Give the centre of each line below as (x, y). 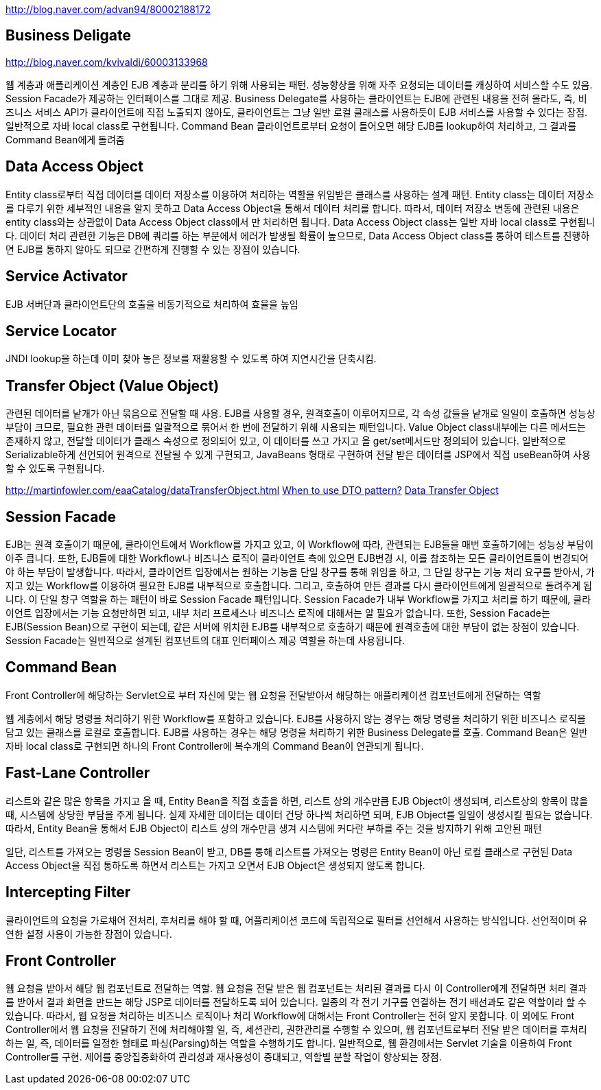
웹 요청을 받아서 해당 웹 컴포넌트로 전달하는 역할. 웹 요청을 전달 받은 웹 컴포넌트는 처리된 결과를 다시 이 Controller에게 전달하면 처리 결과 (296, 988)
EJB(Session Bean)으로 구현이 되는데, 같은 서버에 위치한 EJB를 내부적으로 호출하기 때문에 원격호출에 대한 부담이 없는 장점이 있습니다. (293, 627)
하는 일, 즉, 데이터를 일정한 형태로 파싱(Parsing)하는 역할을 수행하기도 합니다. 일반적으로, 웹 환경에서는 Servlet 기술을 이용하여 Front (289, 1043)
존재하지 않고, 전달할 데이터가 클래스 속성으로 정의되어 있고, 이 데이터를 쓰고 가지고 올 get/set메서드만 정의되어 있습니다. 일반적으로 (286, 441)
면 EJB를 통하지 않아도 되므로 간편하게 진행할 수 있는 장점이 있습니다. (153, 249)
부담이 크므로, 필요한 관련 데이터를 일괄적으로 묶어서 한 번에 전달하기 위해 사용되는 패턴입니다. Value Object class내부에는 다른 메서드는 (296, 427)
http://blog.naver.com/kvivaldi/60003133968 (107, 62)
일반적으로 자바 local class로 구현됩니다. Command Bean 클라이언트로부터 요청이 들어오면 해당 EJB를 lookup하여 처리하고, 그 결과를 (291, 126)
